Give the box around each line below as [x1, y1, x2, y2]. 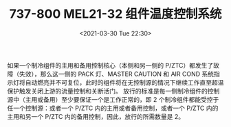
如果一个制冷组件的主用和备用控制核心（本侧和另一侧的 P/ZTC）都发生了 [7, 61, 214, 69]
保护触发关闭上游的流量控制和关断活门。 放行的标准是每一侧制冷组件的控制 [7, 87, 220, 95]
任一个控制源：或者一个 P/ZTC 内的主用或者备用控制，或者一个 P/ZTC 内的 [7, 104, 219, 112]
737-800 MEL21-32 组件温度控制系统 [9, 6, 222, 22]
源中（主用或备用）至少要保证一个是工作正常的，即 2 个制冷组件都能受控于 [7, 95, 219, 103]
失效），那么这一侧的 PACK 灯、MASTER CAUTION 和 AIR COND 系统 [19, 70, 214, 78]
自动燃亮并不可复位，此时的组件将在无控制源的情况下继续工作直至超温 [25, 78, 224, 86]
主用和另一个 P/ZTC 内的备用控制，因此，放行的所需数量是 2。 [7, 112, 184, 120]
